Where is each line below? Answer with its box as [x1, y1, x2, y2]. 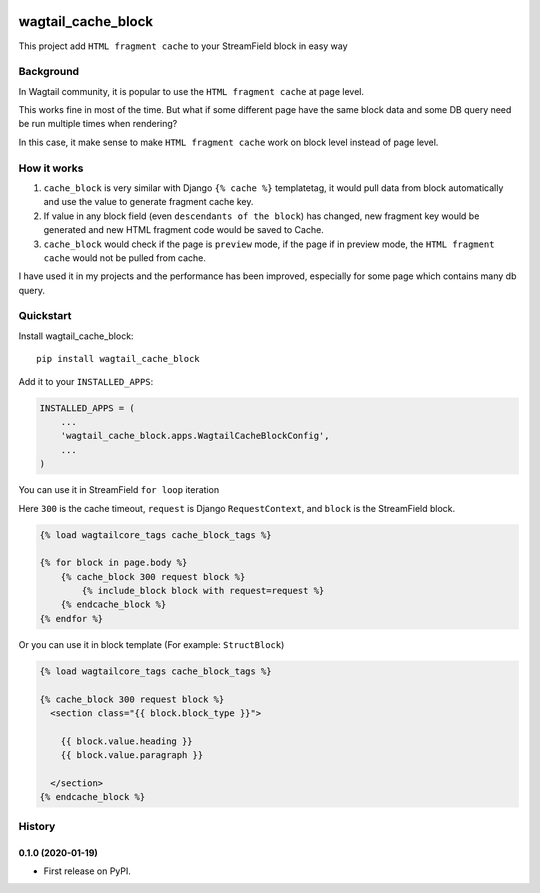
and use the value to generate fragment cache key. [43, 196, 254, 208]
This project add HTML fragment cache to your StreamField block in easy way [18, 40, 349, 52]
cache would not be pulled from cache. [43, 251, 207, 264]
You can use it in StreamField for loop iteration [18, 484, 220, 496]
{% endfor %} [39, 613, 104, 624]
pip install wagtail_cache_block [36, 353, 200, 365]
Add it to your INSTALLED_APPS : [18, 375, 154, 387]
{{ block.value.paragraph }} [60, 750, 204, 761]
